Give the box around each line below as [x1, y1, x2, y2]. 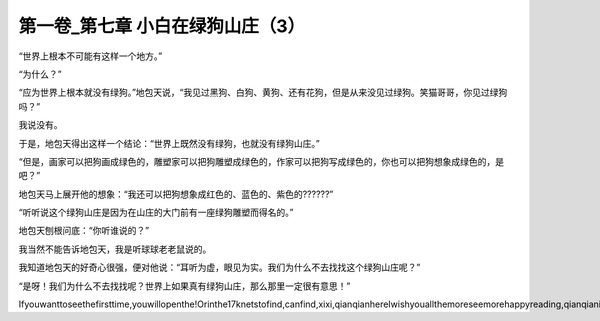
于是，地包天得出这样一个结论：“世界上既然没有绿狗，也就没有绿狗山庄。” [18, 137, 320, 149]
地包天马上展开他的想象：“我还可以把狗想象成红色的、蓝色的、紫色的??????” [18, 188, 334, 200]
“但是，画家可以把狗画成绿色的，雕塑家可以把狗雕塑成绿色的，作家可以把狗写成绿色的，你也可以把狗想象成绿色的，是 [18, 155, 505, 167]
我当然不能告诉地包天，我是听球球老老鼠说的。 [18, 243, 212, 255]
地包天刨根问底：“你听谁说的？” [18, 225, 150, 237]
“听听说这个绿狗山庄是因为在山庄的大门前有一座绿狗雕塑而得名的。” [18, 206, 294, 219]
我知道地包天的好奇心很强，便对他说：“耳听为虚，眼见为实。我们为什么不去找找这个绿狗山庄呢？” [18, 261, 421, 274]
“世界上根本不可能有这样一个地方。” [18, 50, 163, 62]
